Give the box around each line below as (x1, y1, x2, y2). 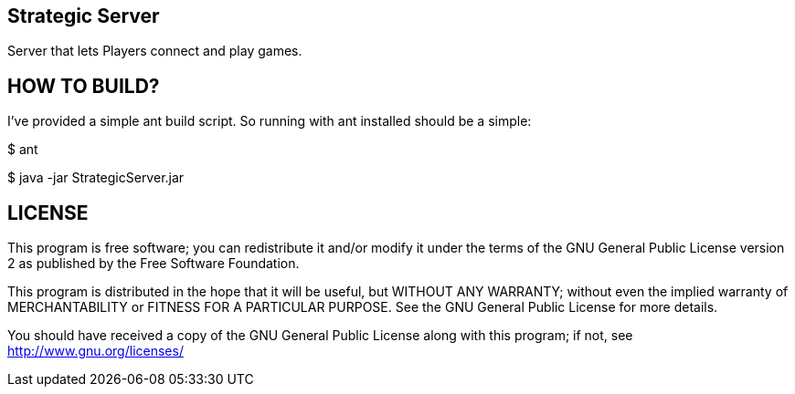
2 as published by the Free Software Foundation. (7, 255, 300, 272)
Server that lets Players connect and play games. (7, 43, 302, 59)
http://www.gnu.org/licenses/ (7, 343, 184, 359)
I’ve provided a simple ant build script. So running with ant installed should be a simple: (7, 113, 532, 130)
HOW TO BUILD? (7, 74, 160, 98)
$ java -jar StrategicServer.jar (7, 170, 185, 186)
